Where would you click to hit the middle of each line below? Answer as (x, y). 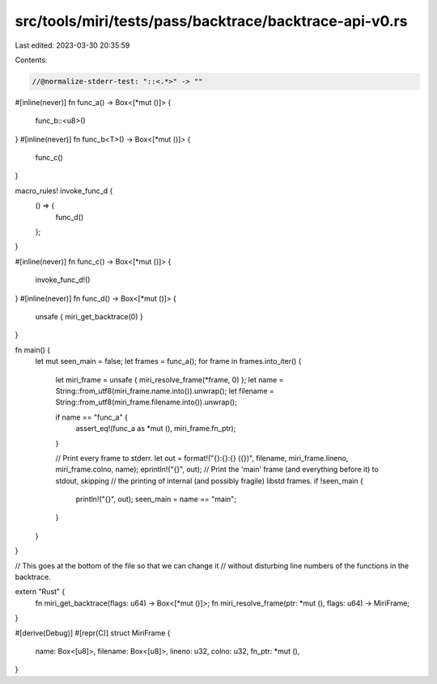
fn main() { (33, 350)
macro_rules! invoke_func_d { (64, 191)
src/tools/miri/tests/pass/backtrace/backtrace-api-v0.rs (211, 21)
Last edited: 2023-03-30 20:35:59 (72, 45)
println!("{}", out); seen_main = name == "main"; (156, 499)
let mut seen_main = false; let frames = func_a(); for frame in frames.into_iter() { (169, 361)
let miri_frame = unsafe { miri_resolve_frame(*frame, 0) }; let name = (170, 379)
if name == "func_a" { (92, 417)
